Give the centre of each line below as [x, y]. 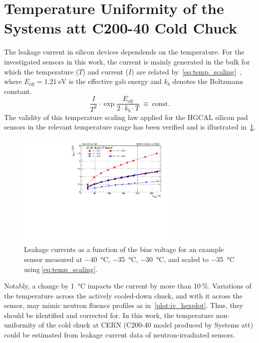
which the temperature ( [41, 71]
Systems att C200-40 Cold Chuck [121, 28]
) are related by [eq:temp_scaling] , [187, 71]
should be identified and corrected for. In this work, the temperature [109, 315]
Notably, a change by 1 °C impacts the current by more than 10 [102, 286]
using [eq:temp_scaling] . [61, 269]
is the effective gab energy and [115, 81]
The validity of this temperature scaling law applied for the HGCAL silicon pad [126, 117]
